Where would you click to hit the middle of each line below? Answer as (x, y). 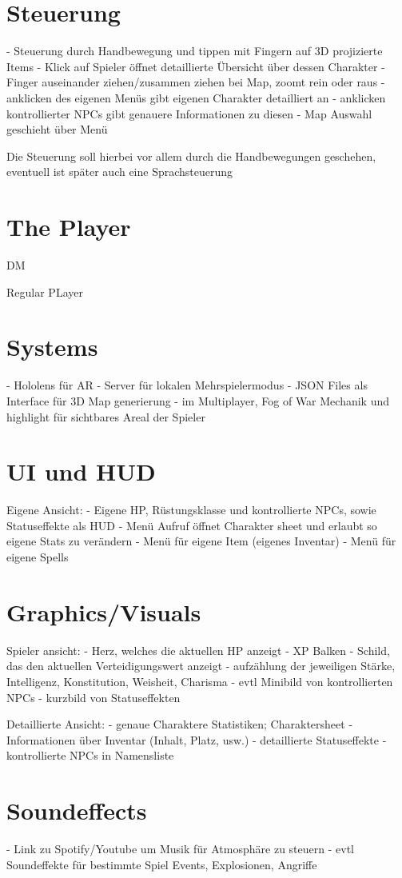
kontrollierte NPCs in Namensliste (90, 755)
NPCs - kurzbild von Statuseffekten (94, 697)
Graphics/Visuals (104, 611)
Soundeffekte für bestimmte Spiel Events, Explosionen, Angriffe (162, 864)
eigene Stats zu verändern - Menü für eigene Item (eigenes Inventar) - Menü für (201, 541)
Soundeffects (77, 810)
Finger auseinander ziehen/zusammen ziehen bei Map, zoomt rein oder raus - (196, 82)
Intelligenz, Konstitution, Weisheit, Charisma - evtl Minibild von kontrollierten (200, 681)
